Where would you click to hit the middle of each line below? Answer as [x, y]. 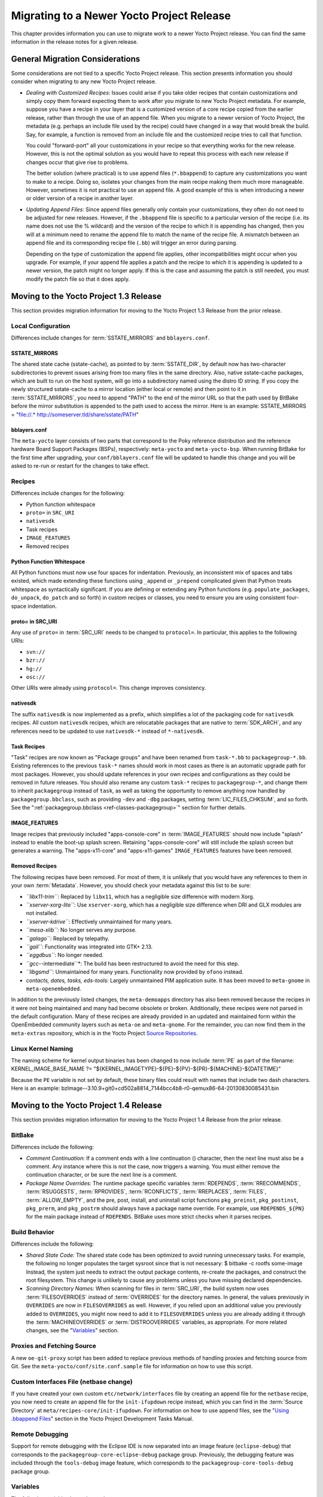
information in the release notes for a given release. [74, 41]
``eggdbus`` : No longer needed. [65, 955]
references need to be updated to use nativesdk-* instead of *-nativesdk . [108, 731]
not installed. [42, 913]
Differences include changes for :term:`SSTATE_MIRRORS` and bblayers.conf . [110, 338]
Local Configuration [41, 326]
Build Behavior [33, 1232]
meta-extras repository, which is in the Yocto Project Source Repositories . [104, 1033]
